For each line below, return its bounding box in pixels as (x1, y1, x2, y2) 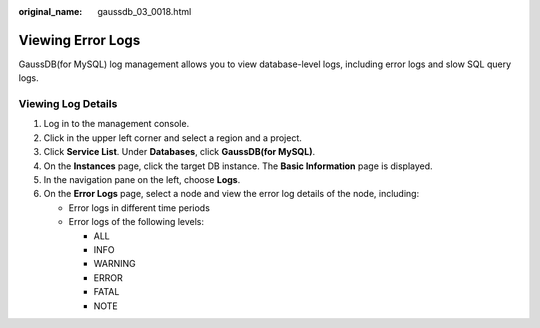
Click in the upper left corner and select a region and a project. (43, 131, 302, 144)
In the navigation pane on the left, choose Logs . (43, 174, 241, 185)
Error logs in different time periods (68, 201, 210, 214)
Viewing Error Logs (18, 31, 141, 49)
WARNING (93, 258, 136, 270)
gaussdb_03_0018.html (97, 6, 192, 17)
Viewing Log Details (18, 97, 118, 111)
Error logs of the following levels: (68, 216, 205, 228)
